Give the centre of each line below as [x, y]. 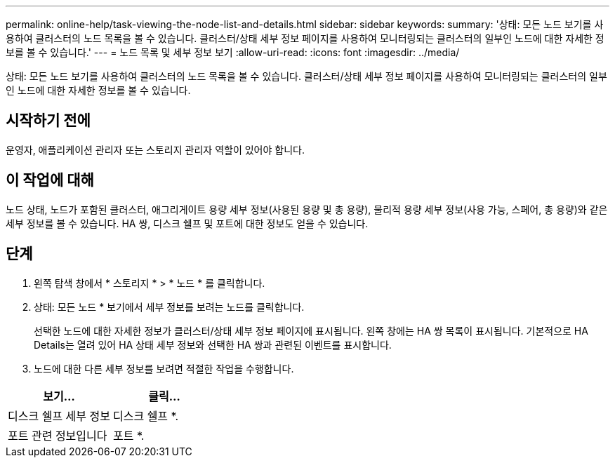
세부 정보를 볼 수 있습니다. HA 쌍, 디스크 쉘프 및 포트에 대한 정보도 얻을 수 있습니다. [187, 223]
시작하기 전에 [48, 121]
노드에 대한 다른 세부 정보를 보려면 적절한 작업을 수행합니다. [164, 368]
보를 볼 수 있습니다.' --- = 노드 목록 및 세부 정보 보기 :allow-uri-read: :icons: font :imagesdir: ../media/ [233, 52]
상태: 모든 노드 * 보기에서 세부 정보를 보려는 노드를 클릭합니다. [169, 307]
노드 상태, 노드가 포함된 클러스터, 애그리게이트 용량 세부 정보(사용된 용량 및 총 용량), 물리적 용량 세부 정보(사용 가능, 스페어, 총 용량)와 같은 [307, 209]
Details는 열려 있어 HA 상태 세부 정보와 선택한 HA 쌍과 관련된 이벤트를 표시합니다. [213, 344]
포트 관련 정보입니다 [58, 435]
